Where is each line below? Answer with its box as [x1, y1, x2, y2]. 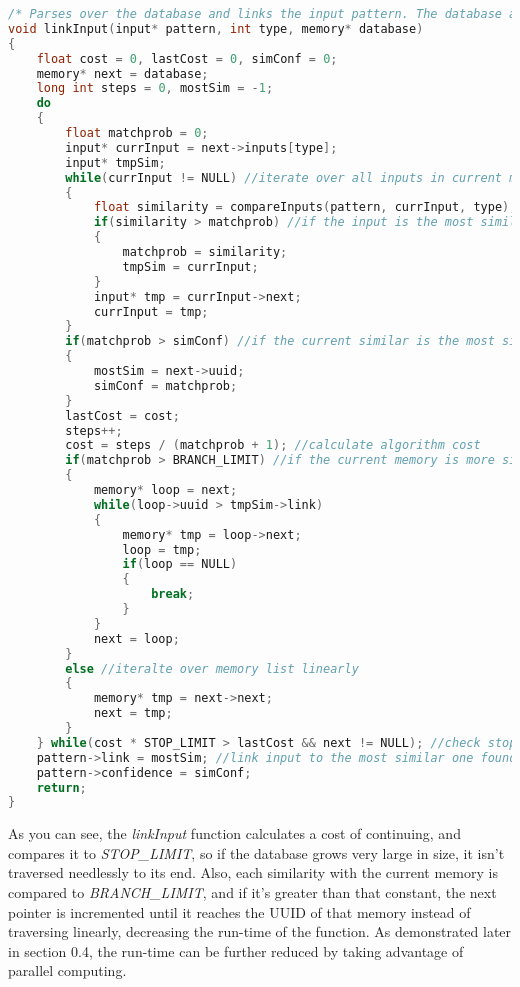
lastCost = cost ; [65, 408, 180, 423]
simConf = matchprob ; [93, 378, 238, 393]
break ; [151, 587, 195, 602]
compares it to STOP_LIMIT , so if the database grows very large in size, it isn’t [8, 842, 505, 863]
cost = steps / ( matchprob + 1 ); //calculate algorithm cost [65, 438, 481, 453]
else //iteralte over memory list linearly [65, 661, 359, 676]
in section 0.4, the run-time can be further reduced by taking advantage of [8, 940, 464, 961]
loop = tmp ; [122, 542, 202, 557]
